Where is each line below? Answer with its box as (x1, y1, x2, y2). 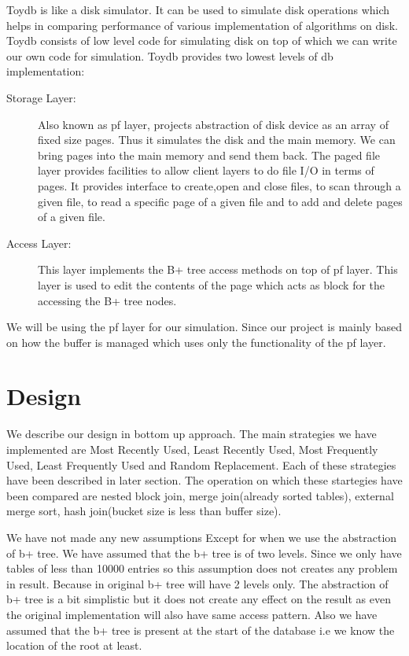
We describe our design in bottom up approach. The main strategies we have (6, 426, 377, 442)
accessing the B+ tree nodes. (38, 292, 177, 308)
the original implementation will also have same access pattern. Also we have (6, 606, 378, 622)
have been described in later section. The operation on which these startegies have (6, 472, 403, 488)
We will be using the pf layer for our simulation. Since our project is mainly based (6, 319, 402, 335)
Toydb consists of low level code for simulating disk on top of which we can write (6, 32, 397, 49)
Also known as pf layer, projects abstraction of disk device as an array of (38, 116, 389, 132)
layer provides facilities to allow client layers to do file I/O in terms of (38, 162, 374, 179)
